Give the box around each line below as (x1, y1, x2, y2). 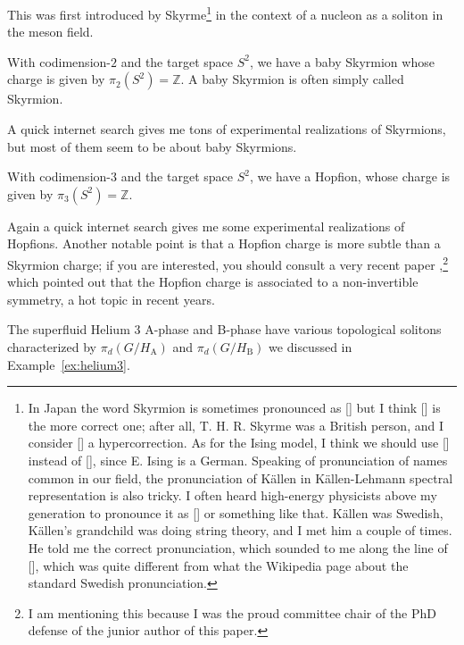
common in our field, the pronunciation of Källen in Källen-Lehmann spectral (28, 468, 453, 487)
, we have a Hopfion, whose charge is (249, 167, 451, 186)
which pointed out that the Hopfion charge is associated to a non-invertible (7, 272, 418, 291)
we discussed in (269, 338, 352, 356)
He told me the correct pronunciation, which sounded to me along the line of (28, 538, 448, 557)
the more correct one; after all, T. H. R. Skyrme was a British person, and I (28, 415, 443, 434)
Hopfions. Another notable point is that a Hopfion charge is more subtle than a (7, 234, 441, 253)
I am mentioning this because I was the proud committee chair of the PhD (28, 603, 437, 622)
